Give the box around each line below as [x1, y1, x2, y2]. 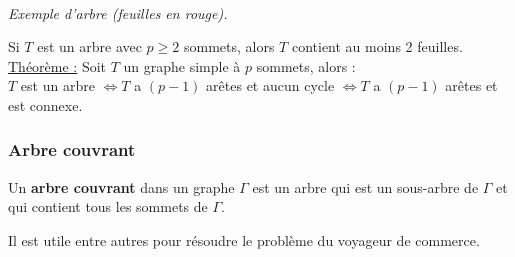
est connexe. [8, 94, 83, 115]
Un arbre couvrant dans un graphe [8, 176, 235, 197]
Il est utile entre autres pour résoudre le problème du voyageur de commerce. [8, 229, 480, 250]
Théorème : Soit [8, 55, 107, 76]
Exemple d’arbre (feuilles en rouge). [8, 2, 228, 23]
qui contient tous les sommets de [8, 196, 208, 217]
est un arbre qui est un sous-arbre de [252, 176, 479, 197]
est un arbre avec [37, 36, 142, 57]
